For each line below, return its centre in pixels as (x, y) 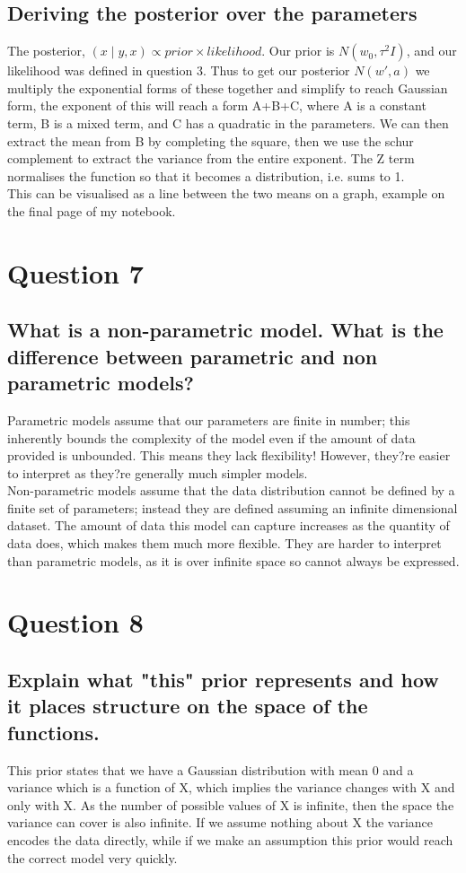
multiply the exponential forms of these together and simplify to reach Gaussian (228, 87)
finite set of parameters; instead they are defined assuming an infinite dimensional (233, 507)
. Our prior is (298, 51)
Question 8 (75, 622)
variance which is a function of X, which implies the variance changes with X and (231, 787)
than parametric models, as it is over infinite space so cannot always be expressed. (233, 560)
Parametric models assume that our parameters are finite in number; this (209, 419)
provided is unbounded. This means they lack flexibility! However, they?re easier (229, 455)
